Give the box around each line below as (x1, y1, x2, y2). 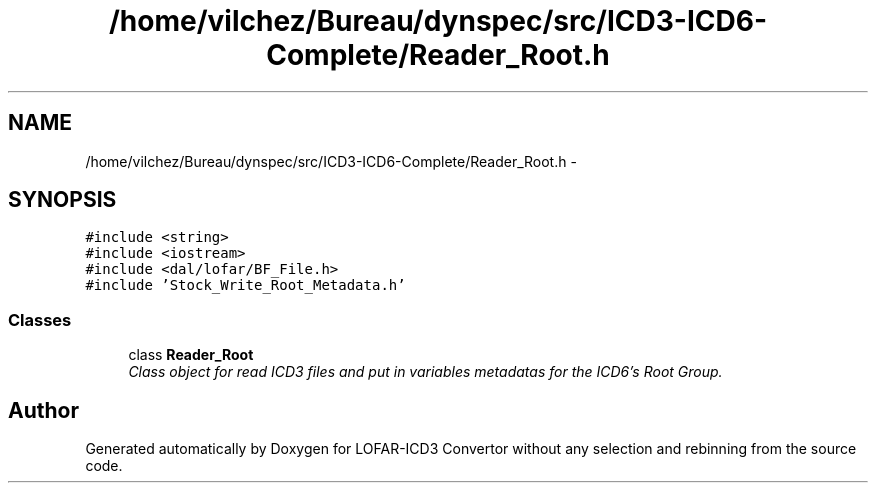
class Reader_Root (128, 346, 254, 364)
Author (8, 397, 79, 423)
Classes (8, 309, 72, 330)
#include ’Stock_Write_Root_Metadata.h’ (85, 277, 406, 294)
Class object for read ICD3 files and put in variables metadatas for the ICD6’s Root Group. (128, 363, 723, 381)
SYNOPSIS (8, 187, 117, 213)
